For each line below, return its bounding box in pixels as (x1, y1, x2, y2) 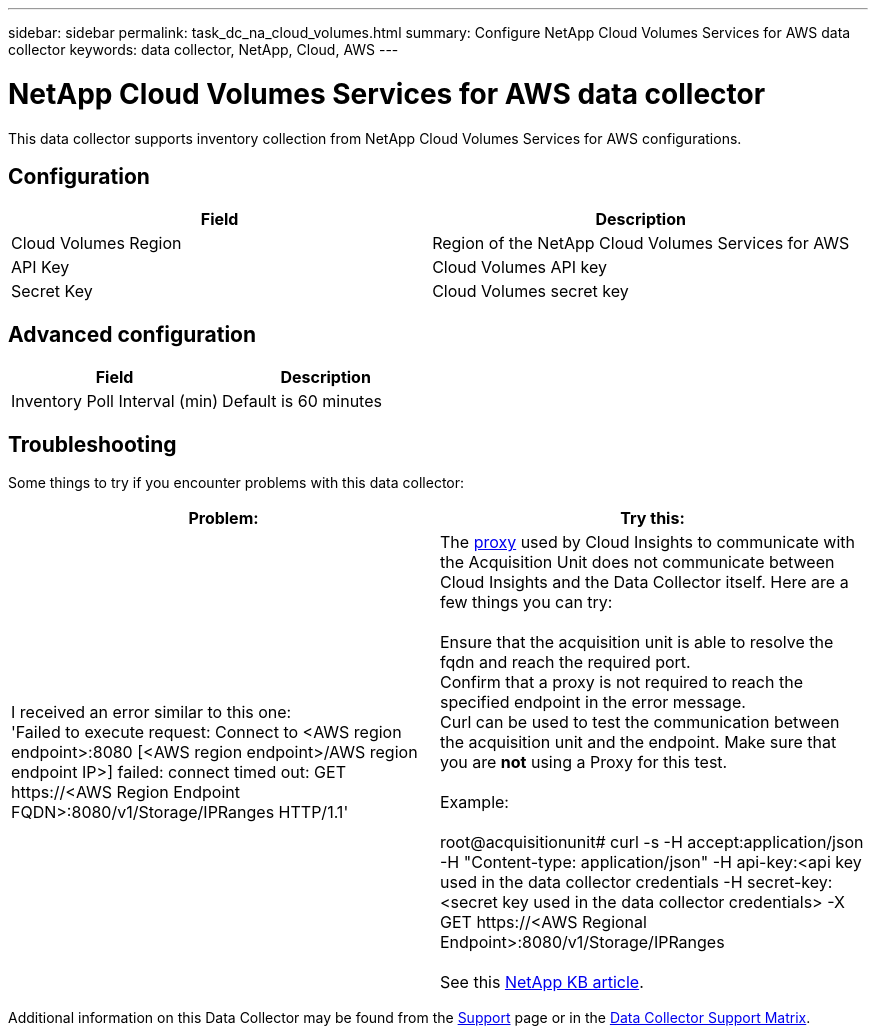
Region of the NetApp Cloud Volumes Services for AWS (432, 233, 850, 254)
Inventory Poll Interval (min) (11, 391, 219, 412)
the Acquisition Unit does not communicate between (440, 552, 835, 573)
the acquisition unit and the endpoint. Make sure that (440, 732, 837, 753)
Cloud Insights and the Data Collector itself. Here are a (440, 572, 849, 593)
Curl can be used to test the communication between (440, 712, 840, 733)
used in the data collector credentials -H (440, 872, 743, 893)
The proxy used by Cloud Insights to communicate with (440, 532, 856, 553)
